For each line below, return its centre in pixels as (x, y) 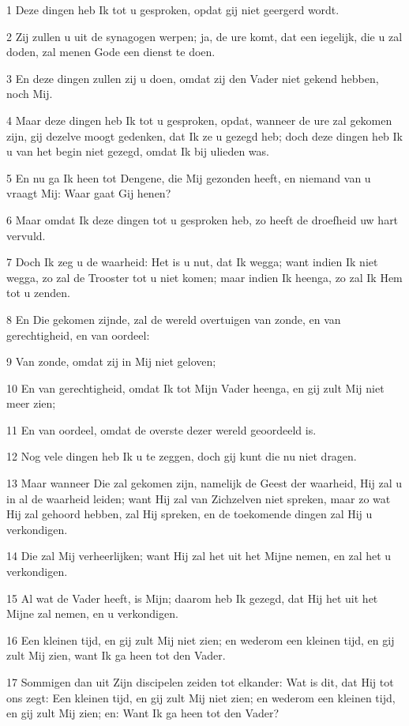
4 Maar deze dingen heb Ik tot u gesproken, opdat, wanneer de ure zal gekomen (199, 120)
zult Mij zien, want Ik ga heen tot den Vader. (116, 655)
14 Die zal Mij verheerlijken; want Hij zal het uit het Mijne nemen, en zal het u (199, 556)
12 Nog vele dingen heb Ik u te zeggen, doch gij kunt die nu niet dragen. (182, 456)
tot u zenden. (38, 293)
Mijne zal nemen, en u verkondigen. (92, 613)
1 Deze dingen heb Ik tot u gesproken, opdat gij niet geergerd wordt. (173, 9)
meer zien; (31, 403)
